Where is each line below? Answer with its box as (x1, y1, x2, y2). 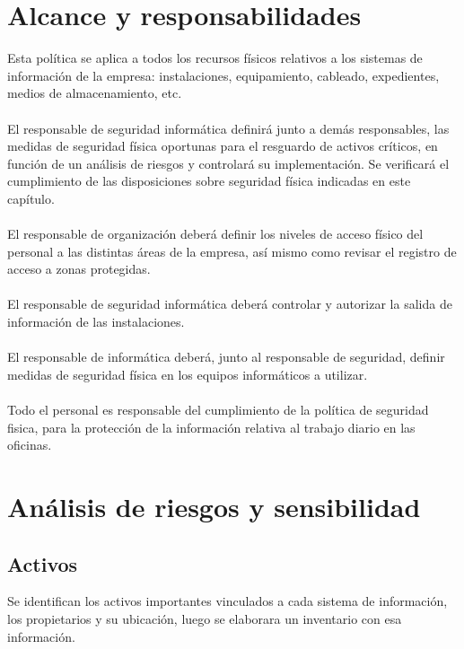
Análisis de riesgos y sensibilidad (7, 487, 421, 524)
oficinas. (7, 435, 52, 454)
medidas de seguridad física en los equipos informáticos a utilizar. (7, 364, 368, 383)
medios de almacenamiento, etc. (7, 83, 182, 102)
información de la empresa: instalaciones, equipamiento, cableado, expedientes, (7, 66, 440, 84)
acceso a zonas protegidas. (7, 259, 151, 278)
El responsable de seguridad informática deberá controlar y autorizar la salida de (7, 294, 452, 313)
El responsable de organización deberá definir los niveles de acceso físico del (7, 224, 424, 243)
